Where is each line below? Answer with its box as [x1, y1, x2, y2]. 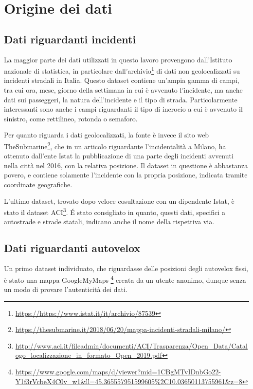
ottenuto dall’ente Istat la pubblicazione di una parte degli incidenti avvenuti [4, 151, 234, 161]
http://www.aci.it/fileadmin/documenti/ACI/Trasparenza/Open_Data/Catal [15, 340, 248, 350]
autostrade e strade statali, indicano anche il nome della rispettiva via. [4, 216, 215, 227]
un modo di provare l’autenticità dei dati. [4, 284, 127, 294]
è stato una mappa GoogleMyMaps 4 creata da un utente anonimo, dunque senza [4, 273, 246, 285]
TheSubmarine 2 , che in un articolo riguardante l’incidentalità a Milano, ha [4, 139, 226, 151]
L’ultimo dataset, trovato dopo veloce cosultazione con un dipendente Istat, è [4, 195, 235, 206]
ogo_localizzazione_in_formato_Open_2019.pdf [15, 350, 162, 360]
